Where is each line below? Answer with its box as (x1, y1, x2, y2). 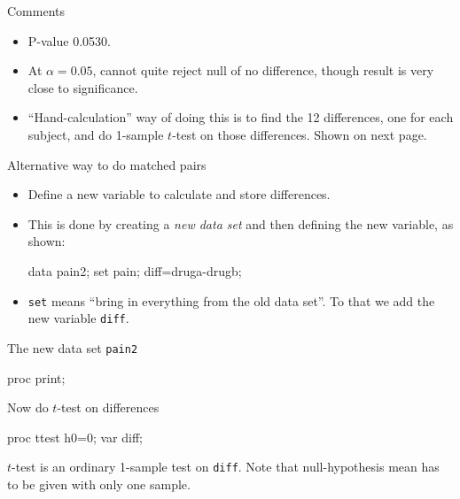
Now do (7, 398, 49, 417)
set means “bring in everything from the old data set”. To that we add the (27, 291, 435, 310)
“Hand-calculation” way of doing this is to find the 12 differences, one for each (27, 108, 454, 127)
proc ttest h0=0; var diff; (7, 427, 143, 446)
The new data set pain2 (7, 338, 138, 357)
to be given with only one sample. (7, 474, 191, 493)
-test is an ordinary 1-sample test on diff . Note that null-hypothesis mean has (12, 457, 440, 476)
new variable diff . (27, 309, 129, 327)
